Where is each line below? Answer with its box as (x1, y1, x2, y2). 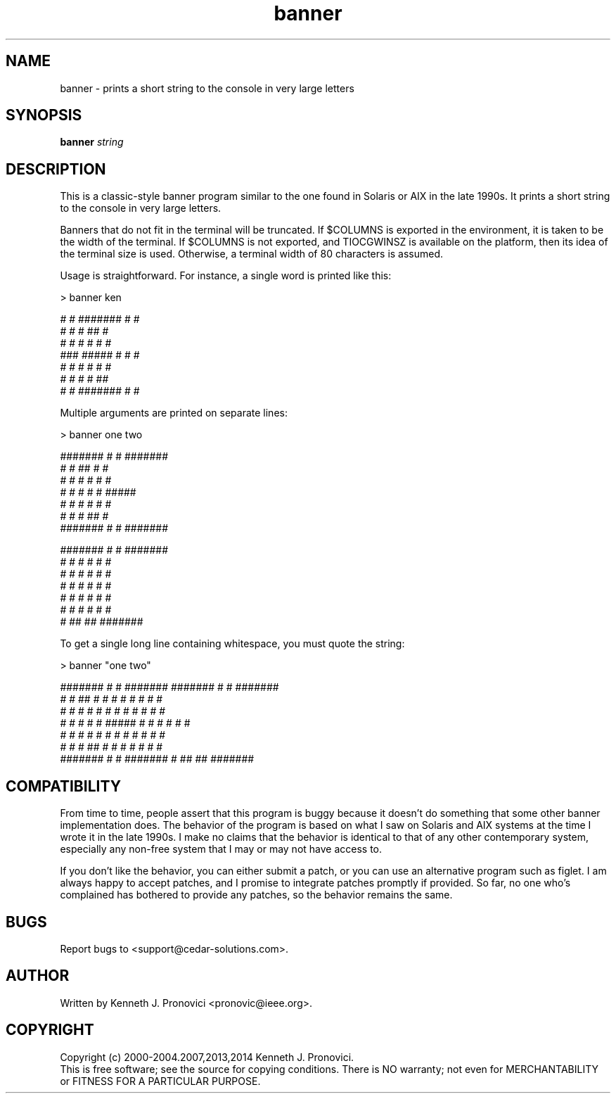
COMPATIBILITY (6, 777, 121, 795)
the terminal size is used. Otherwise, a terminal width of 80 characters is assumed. (60, 248, 444, 260)
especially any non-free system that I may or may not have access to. (60, 843, 383, 856)
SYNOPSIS (6, 106, 82, 125)
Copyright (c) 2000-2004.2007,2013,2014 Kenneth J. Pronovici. (60, 1050, 354, 1063)
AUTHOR (6, 967, 70, 985)
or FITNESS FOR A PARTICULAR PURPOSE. (60, 1074, 261, 1087)
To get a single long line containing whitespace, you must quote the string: (60, 637, 405, 650)
